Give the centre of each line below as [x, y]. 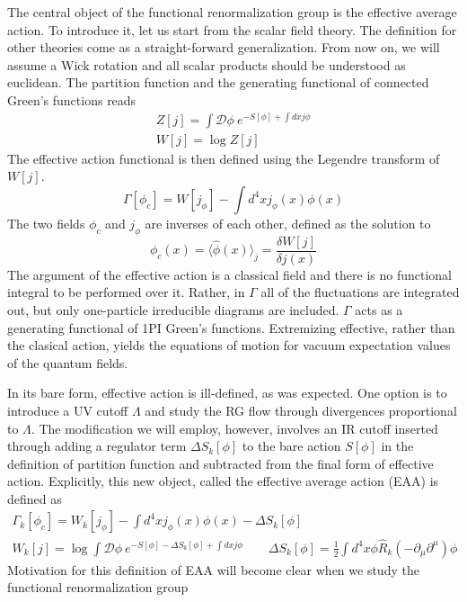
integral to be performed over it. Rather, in [126, 292]
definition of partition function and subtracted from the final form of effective [220, 463]
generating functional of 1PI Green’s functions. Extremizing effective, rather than [231, 327]
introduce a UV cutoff [68, 410]
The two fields [46, 223]
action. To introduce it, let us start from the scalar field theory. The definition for [232, 29]
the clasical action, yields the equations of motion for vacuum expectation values [229, 345]
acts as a [379, 309]
